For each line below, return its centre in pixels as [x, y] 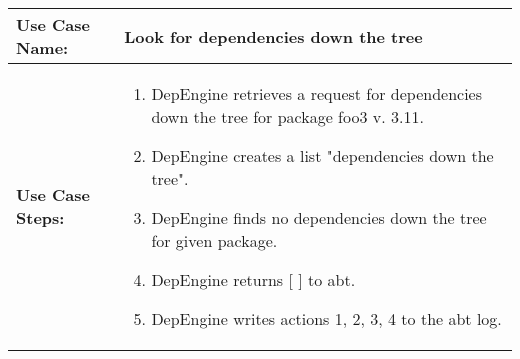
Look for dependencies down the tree [273, 36]
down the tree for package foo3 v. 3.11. [287, 116]
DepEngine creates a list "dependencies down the [322, 155]
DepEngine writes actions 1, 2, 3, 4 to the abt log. [326, 318]
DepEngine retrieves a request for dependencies [317, 93]
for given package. [214, 240]
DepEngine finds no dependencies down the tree [319, 217]
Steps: [40, 217]
